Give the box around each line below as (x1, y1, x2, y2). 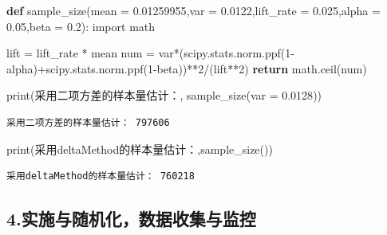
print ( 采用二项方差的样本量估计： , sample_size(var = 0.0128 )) (6, 87, 322, 104)
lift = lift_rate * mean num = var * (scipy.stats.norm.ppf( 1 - (6, 45, 294, 61)
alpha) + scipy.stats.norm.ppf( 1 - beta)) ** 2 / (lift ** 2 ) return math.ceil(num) (6, 60, 367, 76)
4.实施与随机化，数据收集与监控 (6, 206, 256, 231)
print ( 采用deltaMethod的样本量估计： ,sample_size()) (6, 140, 273, 157)
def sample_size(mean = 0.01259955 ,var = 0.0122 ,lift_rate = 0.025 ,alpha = (6, 2, 381, 18)
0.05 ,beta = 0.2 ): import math (6, 18, 156, 34)
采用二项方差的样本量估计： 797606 (6, 116, 170, 128)
